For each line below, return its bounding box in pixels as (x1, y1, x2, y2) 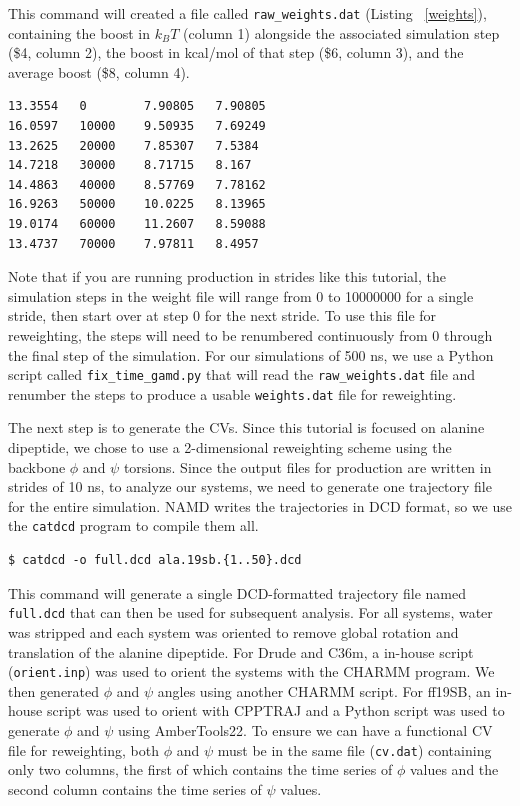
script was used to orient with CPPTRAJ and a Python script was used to (46, 700, 505, 721)
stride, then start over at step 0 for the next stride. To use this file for (8, 305, 437, 326)
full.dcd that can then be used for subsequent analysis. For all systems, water (8, 602, 493, 623)
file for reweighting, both (8, 739, 159, 760)
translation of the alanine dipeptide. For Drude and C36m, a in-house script (8, 641, 474, 662)
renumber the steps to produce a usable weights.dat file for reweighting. (8, 383, 457, 404)
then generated (8, 680, 100, 701)
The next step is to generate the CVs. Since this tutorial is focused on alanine (8, 417, 485, 438)
